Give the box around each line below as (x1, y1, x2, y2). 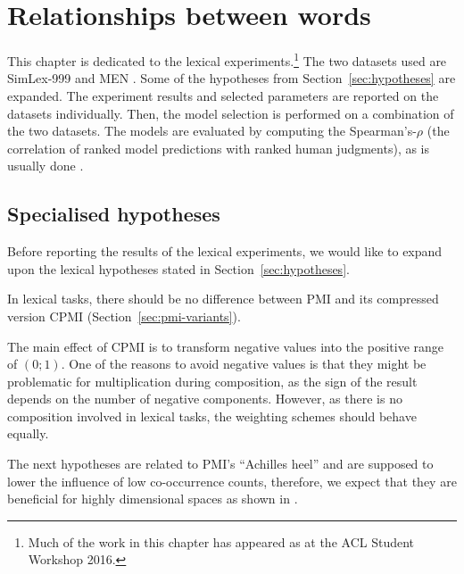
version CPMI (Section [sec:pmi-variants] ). (7, 306, 241, 325)
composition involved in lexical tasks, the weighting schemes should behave (7, 406, 417, 425)
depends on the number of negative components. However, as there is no (7, 389, 402, 408)
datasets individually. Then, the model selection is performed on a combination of (7, 104, 454, 122)
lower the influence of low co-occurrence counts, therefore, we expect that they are (7, 471, 457, 490)
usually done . (7, 156, 84, 175)
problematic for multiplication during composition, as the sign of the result (7, 371, 418, 390)
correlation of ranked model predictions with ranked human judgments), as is (7, 138, 430, 157)
